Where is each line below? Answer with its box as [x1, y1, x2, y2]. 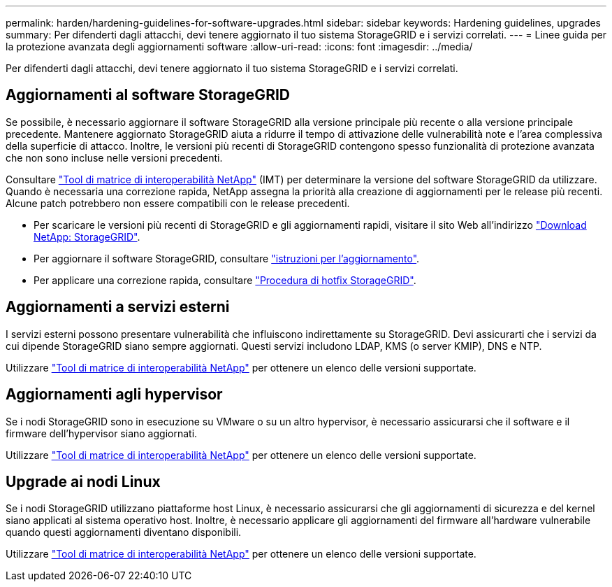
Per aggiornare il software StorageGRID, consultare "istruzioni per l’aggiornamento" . [34, 252, 420, 264]
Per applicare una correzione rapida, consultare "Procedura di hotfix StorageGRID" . [34, 274, 416, 286]
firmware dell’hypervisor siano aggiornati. [6, 427, 198, 439]
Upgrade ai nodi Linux [6, 472, 161, 490]
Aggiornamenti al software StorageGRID [6, 86, 290, 104]
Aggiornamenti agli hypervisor [6, 386, 223, 404]
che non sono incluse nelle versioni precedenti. [6, 151, 223, 164]
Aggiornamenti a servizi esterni [6, 298, 230, 316]
